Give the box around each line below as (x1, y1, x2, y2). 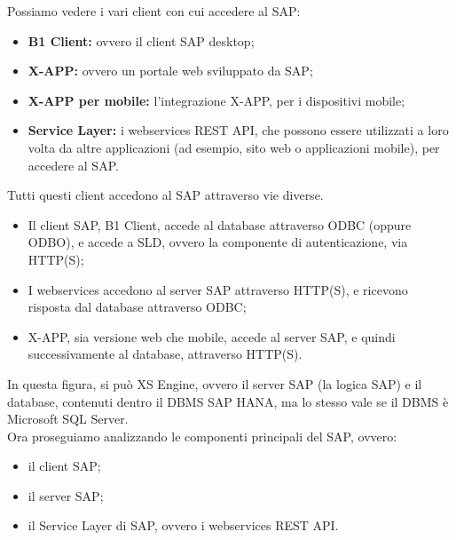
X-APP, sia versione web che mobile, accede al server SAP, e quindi (28, 327, 396, 345)
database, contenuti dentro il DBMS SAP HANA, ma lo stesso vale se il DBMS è (7, 392, 449, 410)
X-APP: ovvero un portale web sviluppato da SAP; (28, 61, 313, 80)
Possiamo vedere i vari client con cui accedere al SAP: (7, 2, 301, 20)
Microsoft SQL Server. (7, 409, 129, 428)
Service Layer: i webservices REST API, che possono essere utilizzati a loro (28, 121, 449, 139)
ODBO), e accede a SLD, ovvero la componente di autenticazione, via (28, 233, 408, 251)
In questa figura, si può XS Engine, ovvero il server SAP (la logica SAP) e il (7, 374, 422, 393)
